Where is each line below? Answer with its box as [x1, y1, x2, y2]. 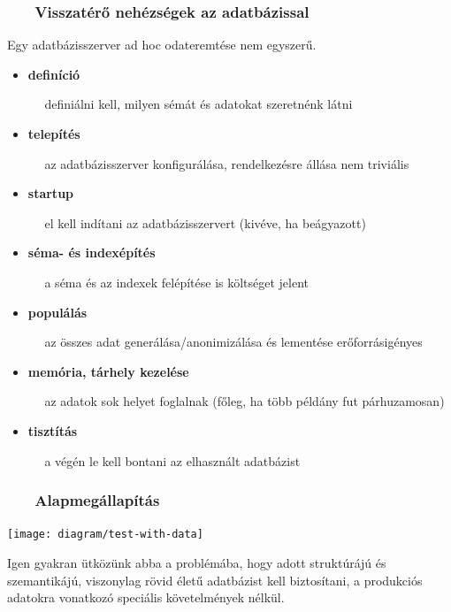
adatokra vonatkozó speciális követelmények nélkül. [7, 588, 285, 607]
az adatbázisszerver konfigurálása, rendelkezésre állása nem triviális [44, 154, 409, 172]
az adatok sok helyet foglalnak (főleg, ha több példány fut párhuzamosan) [44, 392, 445, 410]
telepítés [27, 125, 80, 142]
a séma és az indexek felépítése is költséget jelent [44, 272, 310, 291]
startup [27, 184, 74, 203]
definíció [27, 65, 80, 83]
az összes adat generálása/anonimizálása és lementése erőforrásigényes [44, 333, 423, 351]
